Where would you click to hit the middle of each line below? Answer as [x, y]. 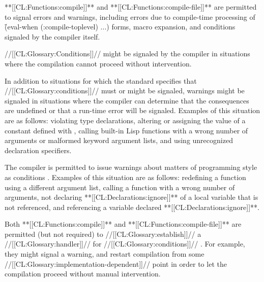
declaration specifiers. [38, 150]
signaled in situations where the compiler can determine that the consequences [127, 100]
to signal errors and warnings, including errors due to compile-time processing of [130, 16]
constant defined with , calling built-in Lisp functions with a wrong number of [126, 130]
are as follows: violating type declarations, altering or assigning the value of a [125, 120]
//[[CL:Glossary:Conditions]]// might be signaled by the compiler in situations [127, 54]
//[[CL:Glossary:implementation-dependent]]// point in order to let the [116, 263]
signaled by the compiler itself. [52, 36]
